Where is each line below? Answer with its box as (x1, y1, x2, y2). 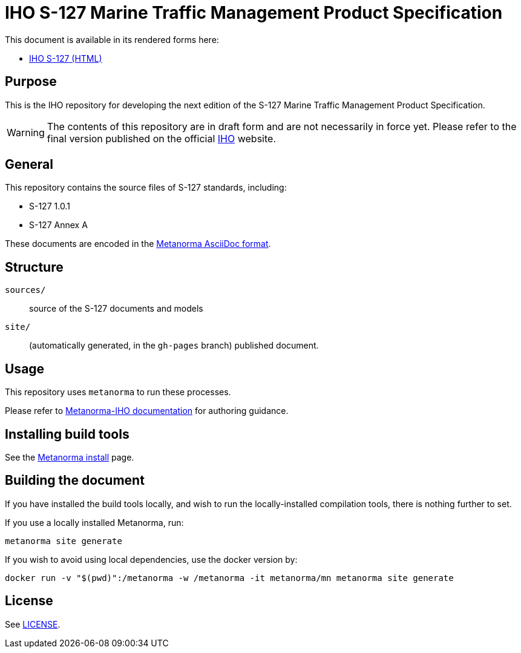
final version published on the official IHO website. (47, 132, 276, 145)
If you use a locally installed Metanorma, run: (5, 517, 184, 528)
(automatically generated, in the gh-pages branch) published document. (29, 340, 319, 351)
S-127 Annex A (29, 220, 88, 231)
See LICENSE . (5, 619, 61, 629)
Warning (7, 126, 45, 139)
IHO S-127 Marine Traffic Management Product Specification (5, 2, 503, 23)
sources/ (5, 285, 46, 295)
